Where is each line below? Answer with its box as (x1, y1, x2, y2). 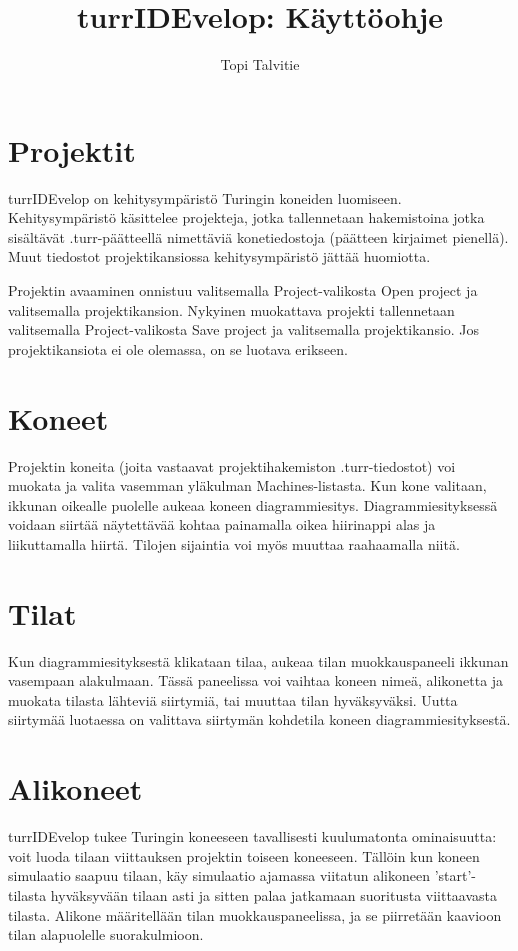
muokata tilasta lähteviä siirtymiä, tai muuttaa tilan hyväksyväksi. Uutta (8, 689, 458, 710)
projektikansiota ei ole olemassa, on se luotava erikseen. (8, 338, 348, 359)
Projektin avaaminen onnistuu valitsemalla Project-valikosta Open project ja (8, 280, 478, 301)
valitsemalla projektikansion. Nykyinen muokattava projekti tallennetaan (8, 299, 455, 320)
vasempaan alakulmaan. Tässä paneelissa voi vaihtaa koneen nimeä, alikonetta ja (8, 670, 504, 691)
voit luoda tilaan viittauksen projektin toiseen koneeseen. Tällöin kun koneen (8, 845, 480, 866)
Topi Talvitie (220, 54, 300, 75)
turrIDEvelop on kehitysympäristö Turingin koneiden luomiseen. (8, 187, 402, 208)
